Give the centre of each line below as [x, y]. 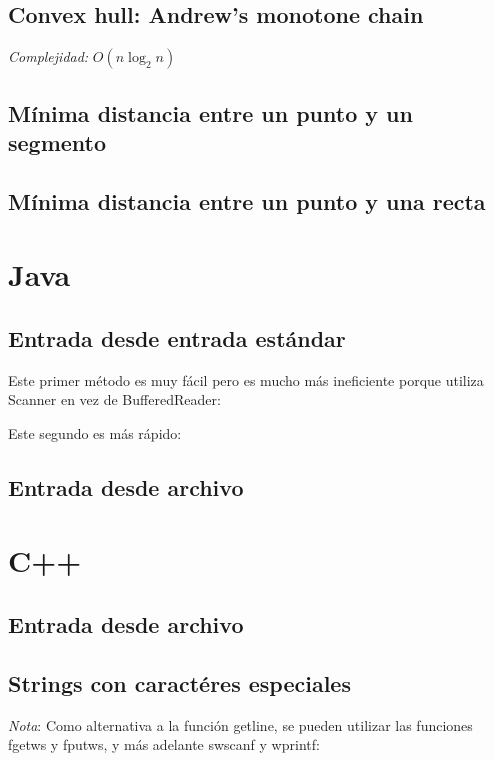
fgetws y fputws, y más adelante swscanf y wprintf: [164, 744]
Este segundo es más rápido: [95, 432]
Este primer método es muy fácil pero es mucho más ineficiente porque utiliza [246, 379]
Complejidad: [48, 56]
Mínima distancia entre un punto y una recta [247, 200]
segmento [57, 141]
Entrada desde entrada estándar [177, 337]
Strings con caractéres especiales [179, 682]
